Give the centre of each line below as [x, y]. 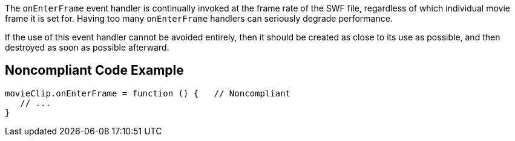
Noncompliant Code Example [94, 70]
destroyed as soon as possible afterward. [87, 47]
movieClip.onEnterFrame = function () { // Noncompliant [148, 93]
